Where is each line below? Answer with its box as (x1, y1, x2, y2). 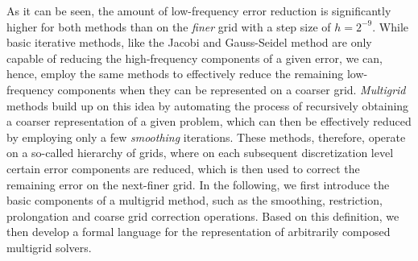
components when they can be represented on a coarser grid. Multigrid (57, 81, 406, 97)
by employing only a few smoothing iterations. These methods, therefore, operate (6, 128, 406, 145)
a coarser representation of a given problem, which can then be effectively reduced (6, 113, 412, 130)
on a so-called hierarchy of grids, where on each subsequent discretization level (6, 144, 394, 161)
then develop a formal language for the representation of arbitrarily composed (6, 223, 391, 240)
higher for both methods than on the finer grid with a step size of (6, 18, 331, 35)
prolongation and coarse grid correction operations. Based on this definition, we (6, 207, 399, 224)
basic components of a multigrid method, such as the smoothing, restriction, (6, 192, 383, 209)
